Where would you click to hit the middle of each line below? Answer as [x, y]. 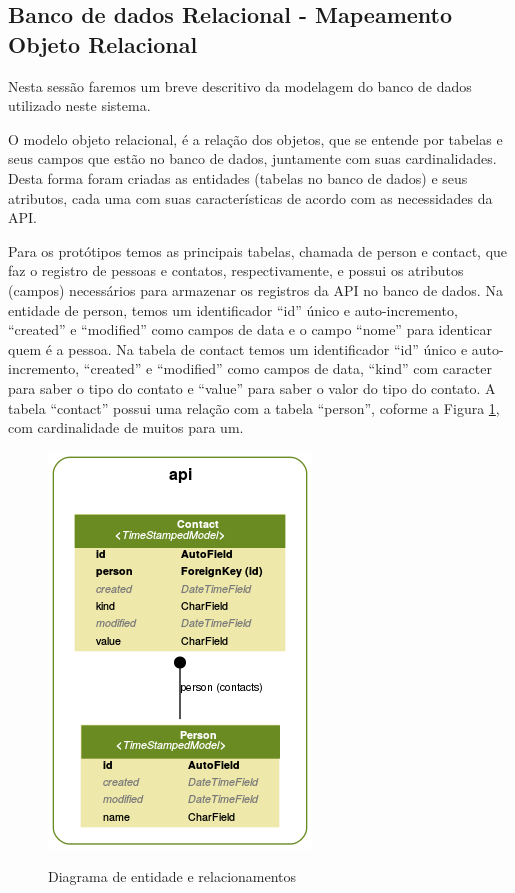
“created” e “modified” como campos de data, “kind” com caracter [287, 368]
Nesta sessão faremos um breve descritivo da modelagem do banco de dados [240, 85]
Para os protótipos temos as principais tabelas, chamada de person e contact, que [258, 250]
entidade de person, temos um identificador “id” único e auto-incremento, [233, 309]
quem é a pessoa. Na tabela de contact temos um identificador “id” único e [238, 348]
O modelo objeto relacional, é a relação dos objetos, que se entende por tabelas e [255, 138]
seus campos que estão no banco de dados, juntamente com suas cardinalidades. [252, 158]
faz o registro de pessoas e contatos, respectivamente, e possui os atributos [236, 270]
